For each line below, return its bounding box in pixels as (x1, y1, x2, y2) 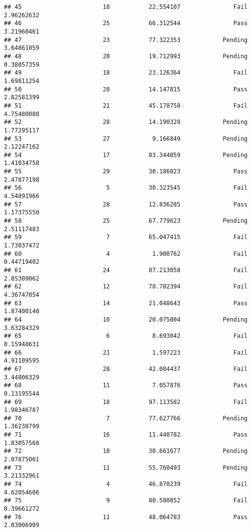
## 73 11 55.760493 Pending (4, 464, 248, 471)
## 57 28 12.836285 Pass (4, 201, 248, 208)
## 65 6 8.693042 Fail (4, 332, 248, 340)
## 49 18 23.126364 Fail (4, 69, 248, 77)
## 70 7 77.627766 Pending (4, 414, 248, 422)
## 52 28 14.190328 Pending (4, 119, 248, 126)
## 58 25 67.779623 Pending (4, 217, 248, 225)
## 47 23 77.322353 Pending (4, 36, 248, 43)
